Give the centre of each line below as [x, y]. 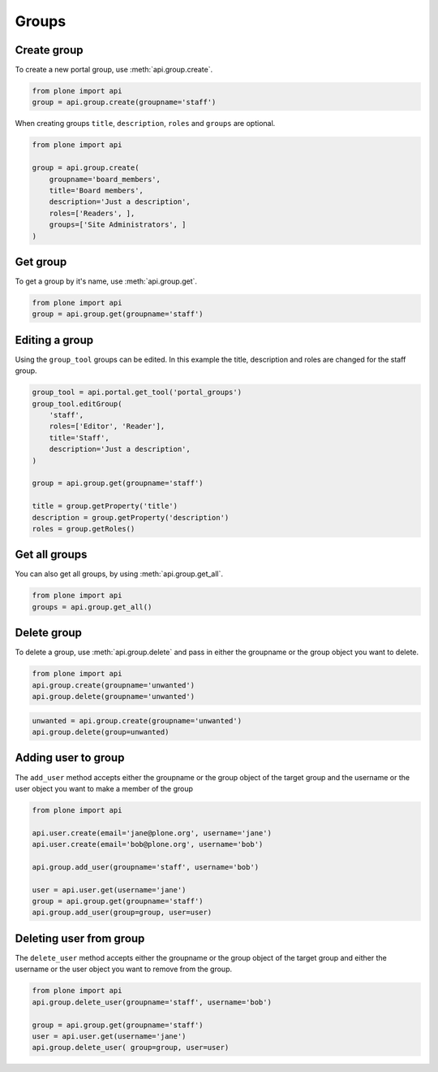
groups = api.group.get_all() [92, 607]
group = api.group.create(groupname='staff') [124, 102]
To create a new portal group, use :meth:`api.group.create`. [114, 70]
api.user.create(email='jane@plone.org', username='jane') [152, 833]
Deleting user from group [80, 938]
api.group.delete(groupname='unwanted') [113, 697]
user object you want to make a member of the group [104, 788]
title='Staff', [79, 438]
